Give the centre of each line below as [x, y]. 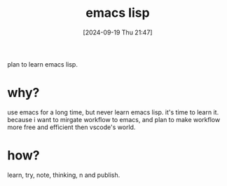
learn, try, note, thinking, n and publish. [64, 175]
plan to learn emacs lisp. [43, 64]
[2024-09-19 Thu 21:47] [118, 32]
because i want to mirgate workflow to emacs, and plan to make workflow [114, 119]
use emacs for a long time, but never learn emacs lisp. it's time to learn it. [113, 112]
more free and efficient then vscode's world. [71, 127]
